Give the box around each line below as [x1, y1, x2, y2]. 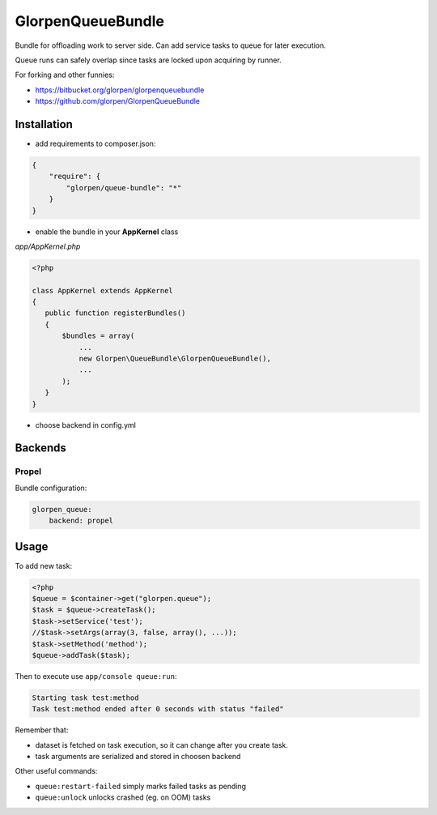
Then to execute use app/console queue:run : [15, 671, 177, 681]
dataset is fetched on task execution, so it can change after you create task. [35, 740, 289, 749]
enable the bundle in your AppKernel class [35, 227, 179, 237]
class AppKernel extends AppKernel [32, 286, 173, 295]
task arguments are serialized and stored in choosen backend [35, 752, 241, 762]
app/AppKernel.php [15, 241, 81, 251]
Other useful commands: [15, 766, 98, 776]
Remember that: [15, 725, 69, 735]
